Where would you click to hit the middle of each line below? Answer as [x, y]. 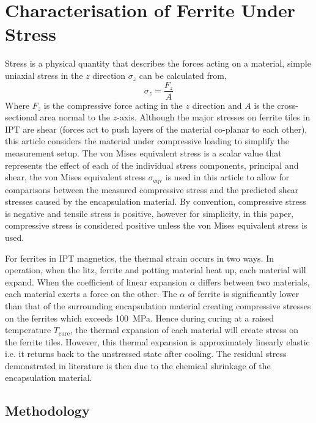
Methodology [47, 410]
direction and [217, 105]
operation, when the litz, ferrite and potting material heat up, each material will [156, 270]
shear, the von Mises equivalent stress [75, 177]
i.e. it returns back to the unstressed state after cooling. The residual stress [146, 354]
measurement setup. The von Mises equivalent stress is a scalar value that [143, 153]
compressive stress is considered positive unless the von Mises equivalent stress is [156, 225]
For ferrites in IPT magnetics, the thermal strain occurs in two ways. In [140, 258]
